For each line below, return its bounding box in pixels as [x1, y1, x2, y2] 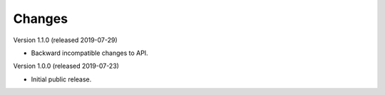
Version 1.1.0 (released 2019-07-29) [13, 36, 118, 44]
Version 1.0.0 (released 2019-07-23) [13, 61, 119, 71]
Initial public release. [31, 75, 92, 84]
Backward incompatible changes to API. [31, 49, 149, 57]
